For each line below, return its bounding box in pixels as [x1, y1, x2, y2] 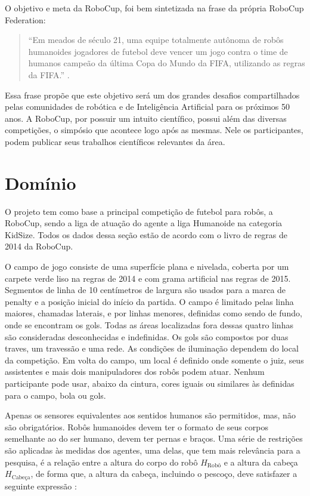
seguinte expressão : [5, 479, 77, 492]
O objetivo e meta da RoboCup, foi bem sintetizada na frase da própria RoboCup [5, 2, 304, 14]
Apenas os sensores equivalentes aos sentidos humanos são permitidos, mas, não [5, 409, 296, 421]
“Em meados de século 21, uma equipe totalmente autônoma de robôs [28, 33, 284, 46]
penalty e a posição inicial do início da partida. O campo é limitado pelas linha [5, 295, 294, 307]
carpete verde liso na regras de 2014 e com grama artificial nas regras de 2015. [5, 272, 291, 284]
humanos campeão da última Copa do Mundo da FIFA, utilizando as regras [28, 57, 305, 69]
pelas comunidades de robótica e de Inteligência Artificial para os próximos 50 [5, 100, 290, 113]
